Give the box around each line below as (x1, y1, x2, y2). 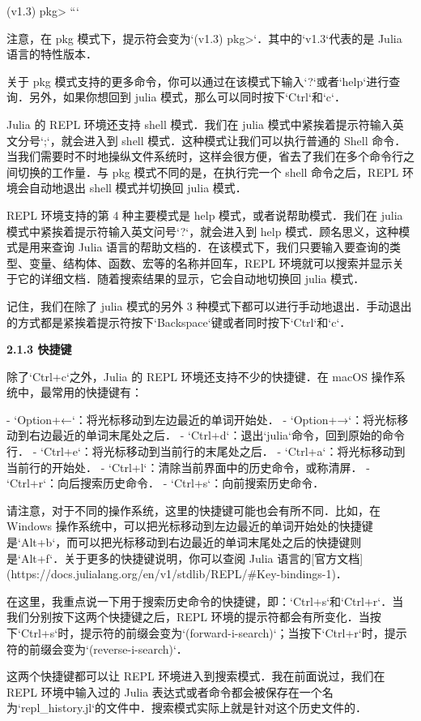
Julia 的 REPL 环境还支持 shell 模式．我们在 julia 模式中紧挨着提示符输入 (6, 115, 393, 132)
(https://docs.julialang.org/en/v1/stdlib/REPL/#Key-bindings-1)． (6, 565, 347, 582)
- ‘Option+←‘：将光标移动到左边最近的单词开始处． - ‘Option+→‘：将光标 (6, 410, 398, 427)
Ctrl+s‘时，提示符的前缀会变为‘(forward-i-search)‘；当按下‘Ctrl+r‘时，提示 (20, 624, 407, 641)
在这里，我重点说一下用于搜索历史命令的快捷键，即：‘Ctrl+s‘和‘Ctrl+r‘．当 (6, 592, 404, 609)
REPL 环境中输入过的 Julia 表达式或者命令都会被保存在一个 (6, 683, 322, 700)
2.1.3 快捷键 (6, 341, 72, 358)
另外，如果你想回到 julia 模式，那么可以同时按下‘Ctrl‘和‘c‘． (28, 88, 346, 105)
